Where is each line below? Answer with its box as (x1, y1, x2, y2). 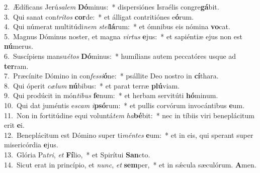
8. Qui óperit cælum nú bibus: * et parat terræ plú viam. (4, 80, 180, 91)
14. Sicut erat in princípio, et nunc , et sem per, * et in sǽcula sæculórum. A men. (4, 159, 256, 169)
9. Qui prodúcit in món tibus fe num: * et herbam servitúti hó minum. (4, 90, 218, 101)
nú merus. (4, 41, 34, 51)
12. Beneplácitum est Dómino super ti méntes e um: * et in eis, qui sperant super (4, 129, 253, 140)
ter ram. (4, 60, 29, 71)
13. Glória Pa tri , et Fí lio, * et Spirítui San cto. (4, 149, 150, 159)
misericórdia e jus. (4, 139, 58, 150)
